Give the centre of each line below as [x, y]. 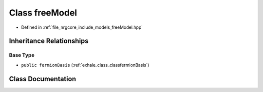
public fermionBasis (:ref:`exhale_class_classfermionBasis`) [85, 65]
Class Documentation [43, 79]
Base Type [22, 55]
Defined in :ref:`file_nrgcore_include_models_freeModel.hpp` [82, 27]
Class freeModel [43, 13]
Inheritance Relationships [49, 41]
